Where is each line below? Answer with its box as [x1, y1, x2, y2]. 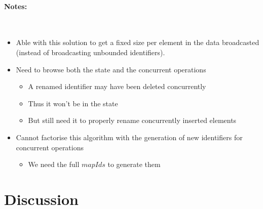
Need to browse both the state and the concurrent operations [16, 64, 206, 74]
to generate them [107, 159, 161, 170]
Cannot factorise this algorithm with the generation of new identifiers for [16, 132, 243, 142]
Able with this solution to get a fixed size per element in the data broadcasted [16, 37, 259, 48]
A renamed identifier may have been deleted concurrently [28, 81, 206, 92]
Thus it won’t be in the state [28, 98, 118, 108]
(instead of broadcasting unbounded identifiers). [16, 47, 165, 57]
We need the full [28, 159, 80, 170]
